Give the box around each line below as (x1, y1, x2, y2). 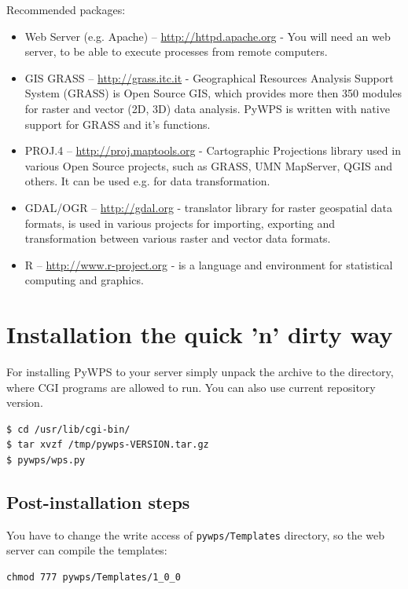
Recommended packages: (6, 2, 126, 17)
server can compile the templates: (6, 542, 167, 558)
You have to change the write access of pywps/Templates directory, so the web (6, 526, 385, 543)
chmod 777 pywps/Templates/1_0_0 (6, 572, 181, 584)
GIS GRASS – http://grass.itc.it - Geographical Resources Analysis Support (24, 69, 394, 86)
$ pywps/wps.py (6, 455, 86, 466)
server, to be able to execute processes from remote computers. (24, 43, 328, 60)
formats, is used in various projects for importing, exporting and (24, 214, 336, 231)
